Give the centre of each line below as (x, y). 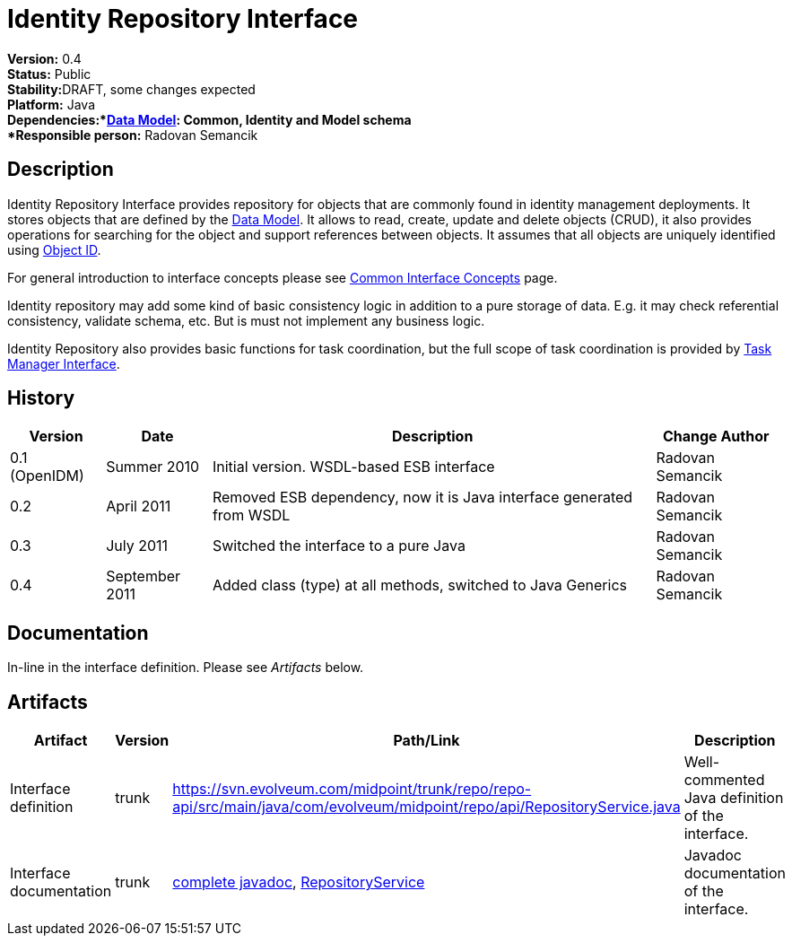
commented (724, 780)
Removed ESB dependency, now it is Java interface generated (422, 498)
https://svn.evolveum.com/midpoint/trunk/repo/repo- (352, 789)
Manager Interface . (64, 363)
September (144, 576)
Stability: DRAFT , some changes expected (131, 89)
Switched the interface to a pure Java (339, 546)
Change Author (716, 437)
